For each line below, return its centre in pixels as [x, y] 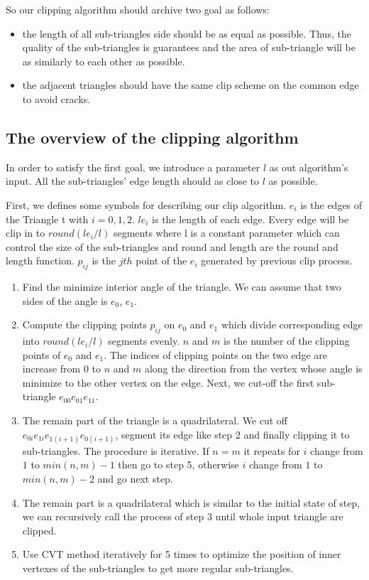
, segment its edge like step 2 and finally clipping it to [232, 434]
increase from [51, 369]
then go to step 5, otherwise [178, 464]
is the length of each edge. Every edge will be [250, 219]
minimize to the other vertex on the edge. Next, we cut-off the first [168, 382]
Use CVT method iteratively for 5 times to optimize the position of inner [182, 554]
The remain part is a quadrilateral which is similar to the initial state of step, [191, 502]
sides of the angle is [65, 300]
